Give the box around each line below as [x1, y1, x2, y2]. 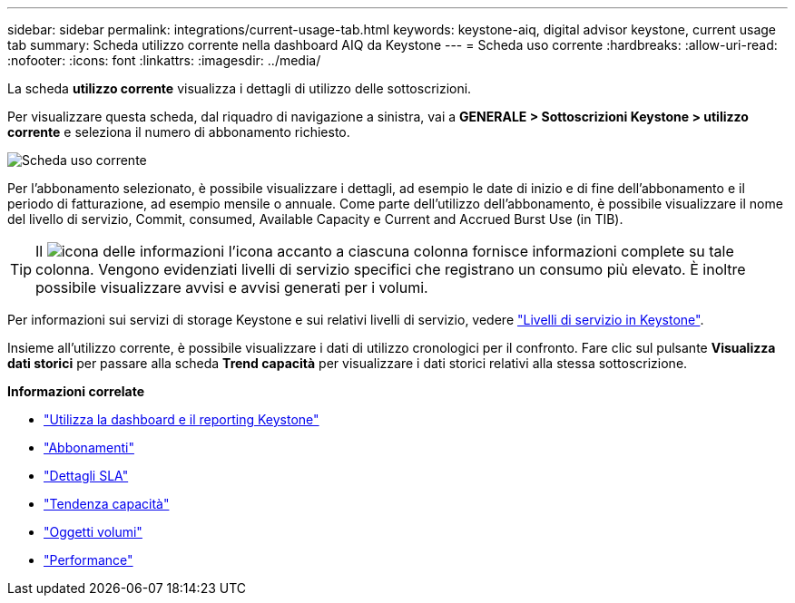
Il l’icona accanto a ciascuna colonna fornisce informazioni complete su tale [35, 242, 734, 260]
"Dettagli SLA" [44, 468, 129, 483]
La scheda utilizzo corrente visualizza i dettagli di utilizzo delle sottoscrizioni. [7, 81, 472, 96]
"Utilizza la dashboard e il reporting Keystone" [44, 412, 319, 427]
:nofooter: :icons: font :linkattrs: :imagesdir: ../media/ [7, 53, 321, 68]
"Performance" [44, 552, 133, 568]
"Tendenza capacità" [44, 496, 170, 511]
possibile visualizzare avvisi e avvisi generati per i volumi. [35, 278, 428, 297]
